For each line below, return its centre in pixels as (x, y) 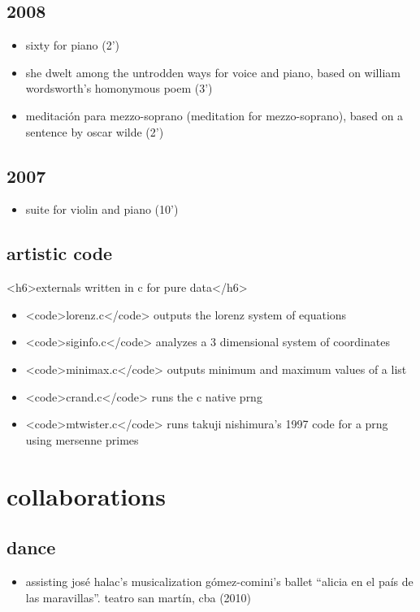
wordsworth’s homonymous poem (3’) (119, 88)
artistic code (60, 253)
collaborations (86, 495)
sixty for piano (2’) (73, 45)
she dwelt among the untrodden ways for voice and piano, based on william (213, 72)
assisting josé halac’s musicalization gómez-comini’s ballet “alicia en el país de (219, 581)
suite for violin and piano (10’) (102, 209)
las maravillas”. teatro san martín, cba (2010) (139, 597)
